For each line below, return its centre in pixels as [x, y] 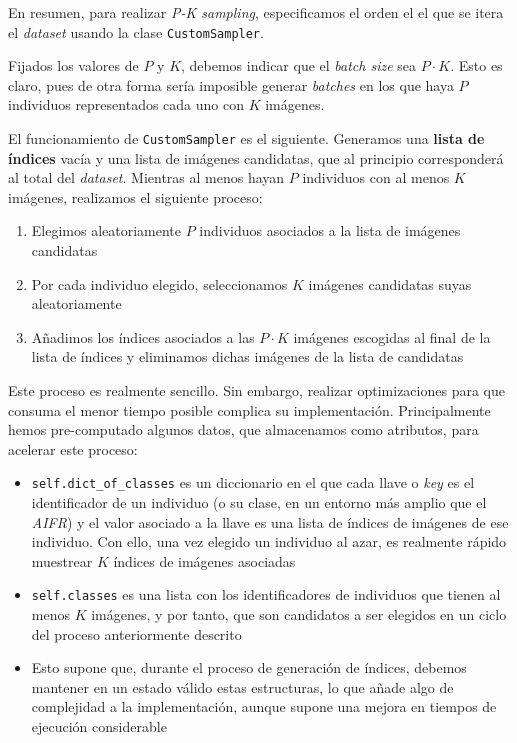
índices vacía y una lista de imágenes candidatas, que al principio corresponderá [256, 157]
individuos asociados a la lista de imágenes [330, 230]
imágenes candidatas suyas [390, 283]
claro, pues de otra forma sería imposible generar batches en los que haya [231, 84]
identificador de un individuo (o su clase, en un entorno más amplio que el [259, 502]
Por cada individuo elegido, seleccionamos [159, 283]
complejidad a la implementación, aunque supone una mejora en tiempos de [264, 706]
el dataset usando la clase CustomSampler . [136, 31]
